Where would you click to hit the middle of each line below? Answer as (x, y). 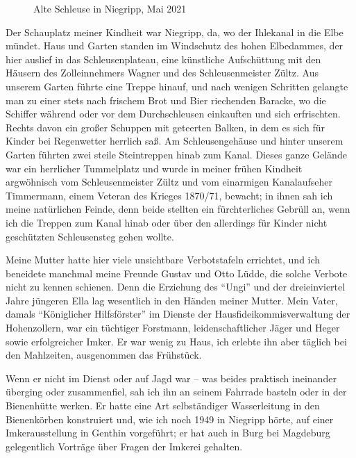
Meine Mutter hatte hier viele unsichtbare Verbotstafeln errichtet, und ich (163, 260)
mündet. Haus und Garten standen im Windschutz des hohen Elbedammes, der (175, 46)
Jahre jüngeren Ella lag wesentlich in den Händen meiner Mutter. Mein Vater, (172, 300)
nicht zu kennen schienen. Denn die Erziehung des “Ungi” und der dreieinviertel (176, 287)
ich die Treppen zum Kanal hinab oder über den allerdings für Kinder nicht (167, 222)
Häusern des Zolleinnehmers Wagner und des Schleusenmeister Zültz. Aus (162, 73)
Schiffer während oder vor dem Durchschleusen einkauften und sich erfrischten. (173, 114)
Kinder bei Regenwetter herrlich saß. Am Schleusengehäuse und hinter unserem (175, 141)
